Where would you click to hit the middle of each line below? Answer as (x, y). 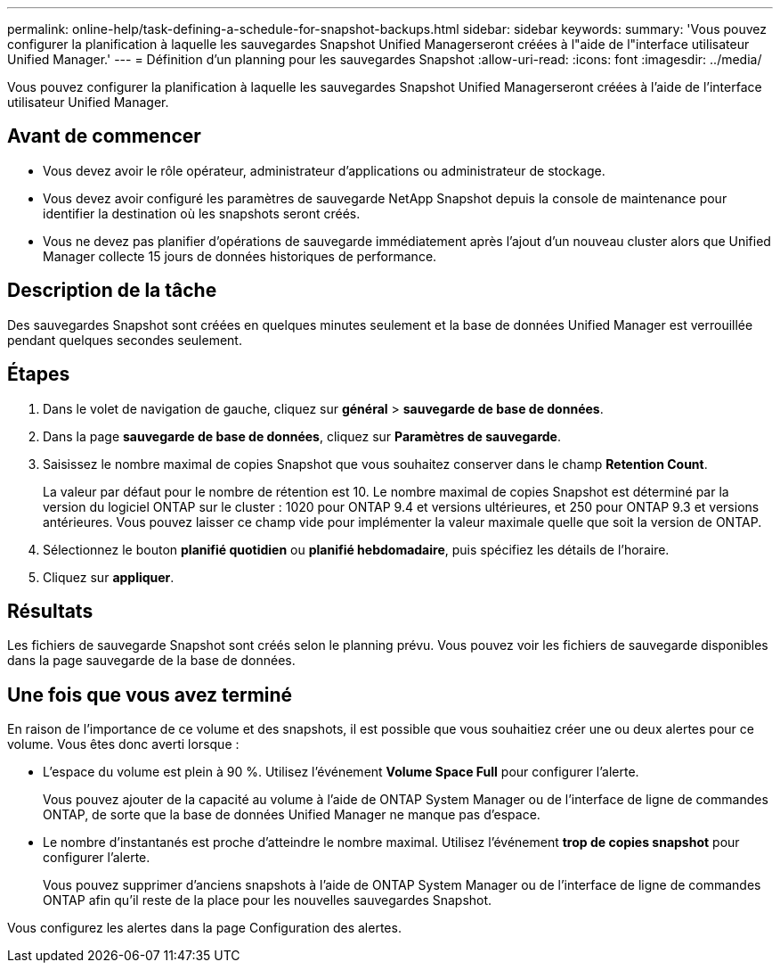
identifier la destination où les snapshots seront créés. (202, 213)
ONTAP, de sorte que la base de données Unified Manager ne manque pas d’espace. (292, 815)
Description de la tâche (112, 291)
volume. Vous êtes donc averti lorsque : (123, 744)
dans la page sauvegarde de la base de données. (151, 661)
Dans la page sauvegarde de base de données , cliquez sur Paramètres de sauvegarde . (302, 436)
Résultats (50, 611)
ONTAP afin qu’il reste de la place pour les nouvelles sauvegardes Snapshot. (268, 900)
